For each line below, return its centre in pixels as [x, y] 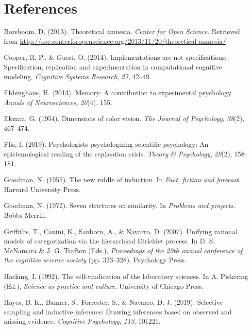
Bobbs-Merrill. [25, 215]
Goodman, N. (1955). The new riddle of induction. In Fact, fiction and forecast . [122, 180]
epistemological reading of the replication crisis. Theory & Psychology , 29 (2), [118, 154]
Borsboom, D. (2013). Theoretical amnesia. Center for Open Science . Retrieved [122, 31]
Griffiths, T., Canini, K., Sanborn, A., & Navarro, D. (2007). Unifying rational [121, 231]
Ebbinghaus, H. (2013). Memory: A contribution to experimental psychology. [118, 93]
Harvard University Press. [42, 189]
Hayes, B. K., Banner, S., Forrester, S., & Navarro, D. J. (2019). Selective [113, 302]
